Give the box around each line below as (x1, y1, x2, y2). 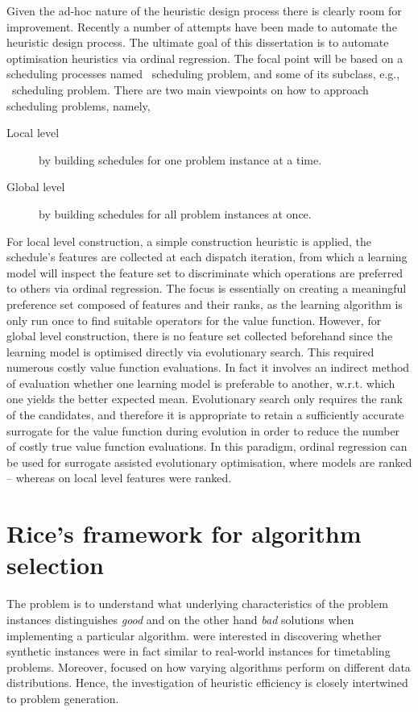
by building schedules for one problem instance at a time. (39, 151, 322, 168)
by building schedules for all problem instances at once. (39, 205, 312, 222)
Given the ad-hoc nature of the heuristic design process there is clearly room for (6, 2, 402, 19)
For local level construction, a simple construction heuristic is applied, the (6, 232, 372, 249)
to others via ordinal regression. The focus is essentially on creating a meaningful (6, 280, 407, 297)
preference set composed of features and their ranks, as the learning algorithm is (6, 295, 403, 312)
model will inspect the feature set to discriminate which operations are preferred (6, 264, 404, 281)
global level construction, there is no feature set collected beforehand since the (6, 327, 393, 344)
